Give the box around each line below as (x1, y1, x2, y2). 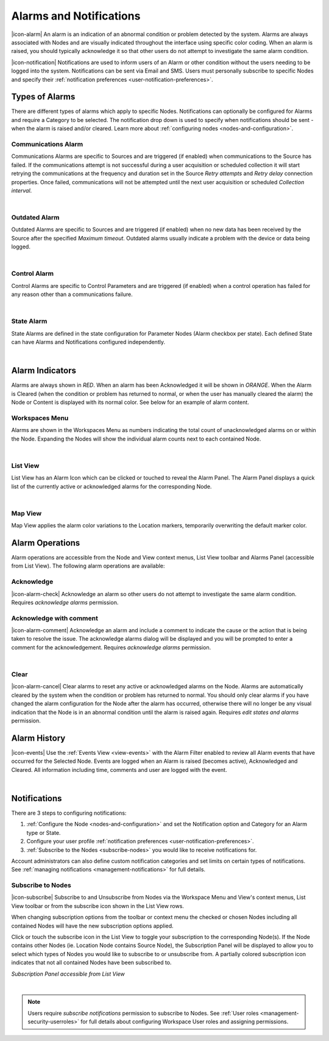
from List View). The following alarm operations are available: (11, 562, 165, 570)
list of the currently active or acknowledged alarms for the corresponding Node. (11, 483, 212, 490)
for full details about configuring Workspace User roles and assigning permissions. (80, 1018, 289, 1025)
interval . (11, 187, 32, 194)
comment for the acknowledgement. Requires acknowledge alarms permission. (11, 644, 211, 651)
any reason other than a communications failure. (11, 290, 133, 298)
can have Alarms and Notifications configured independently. (11, 339, 166, 346)
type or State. (26, 829, 61, 836)
